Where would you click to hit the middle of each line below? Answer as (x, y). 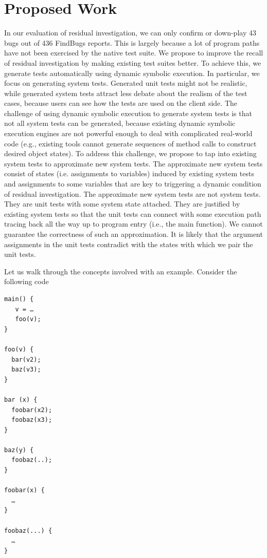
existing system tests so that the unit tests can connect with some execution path (133, 213)
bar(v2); (26, 359)
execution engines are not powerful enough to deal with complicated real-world (128, 133)
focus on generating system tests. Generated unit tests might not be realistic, (126, 83)
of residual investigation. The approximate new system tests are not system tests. (132, 193)
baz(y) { (19, 450)
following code (26, 281)
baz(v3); (26, 370)
